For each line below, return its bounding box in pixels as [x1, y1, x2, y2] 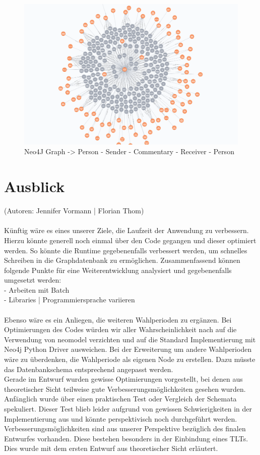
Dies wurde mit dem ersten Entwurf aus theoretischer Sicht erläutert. [4, 443, 218, 453]
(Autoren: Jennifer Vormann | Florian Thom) [4, 205, 144, 216]
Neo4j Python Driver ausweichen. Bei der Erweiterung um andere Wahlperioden [4, 344, 252, 354]
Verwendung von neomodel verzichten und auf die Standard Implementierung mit [4, 334, 256, 344]
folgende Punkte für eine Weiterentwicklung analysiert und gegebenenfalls [4, 264, 232, 275]
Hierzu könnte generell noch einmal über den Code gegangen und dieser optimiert [4, 235, 256, 245]
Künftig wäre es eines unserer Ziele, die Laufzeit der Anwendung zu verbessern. [4, 225, 249, 236]
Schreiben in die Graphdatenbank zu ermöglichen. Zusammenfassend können [4, 255, 240, 265]
